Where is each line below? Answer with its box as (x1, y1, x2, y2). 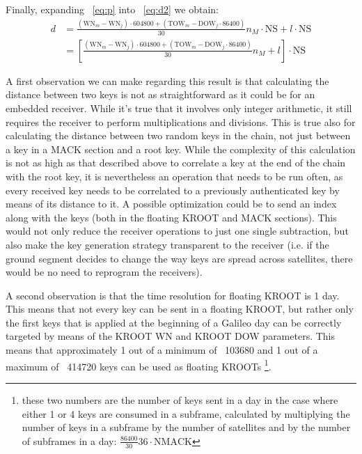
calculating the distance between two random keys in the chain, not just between (6, 128, 351, 143)
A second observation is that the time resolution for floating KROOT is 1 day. (6, 288, 340, 302)
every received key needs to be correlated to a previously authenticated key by (6, 182, 340, 197)
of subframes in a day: (22, 433, 117, 448)
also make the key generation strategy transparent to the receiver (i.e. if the (6, 237, 329, 251)
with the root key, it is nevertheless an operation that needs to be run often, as (6, 169, 343, 183)
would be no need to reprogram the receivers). (6, 265, 203, 279)
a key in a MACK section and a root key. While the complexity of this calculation (6, 141, 356, 156)
